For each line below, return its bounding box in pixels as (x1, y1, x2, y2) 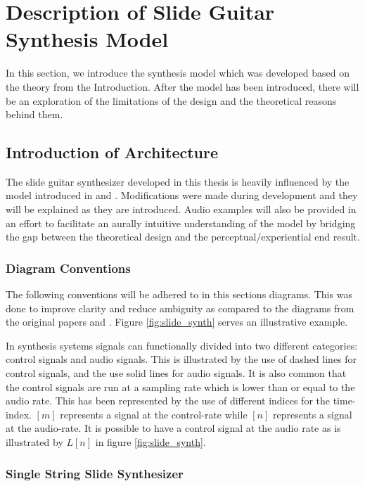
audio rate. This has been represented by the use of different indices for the (6, 393, 331, 408)
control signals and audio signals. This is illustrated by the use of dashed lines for (6, 352, 357, 366)
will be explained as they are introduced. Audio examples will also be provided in (6, 202, 357, 217)
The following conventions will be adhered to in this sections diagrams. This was (6, 287, 352, 302)
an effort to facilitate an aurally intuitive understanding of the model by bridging (6, 215, 356, 230)
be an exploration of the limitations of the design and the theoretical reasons (6, 93, 337, 108)
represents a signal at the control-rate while (60, 407, 248, 421)
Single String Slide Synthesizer (6, 464, 184, 482)
